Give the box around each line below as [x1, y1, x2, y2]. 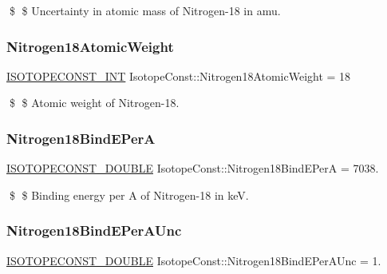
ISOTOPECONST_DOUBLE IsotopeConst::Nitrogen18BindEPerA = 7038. [6, 160, 379, 177]
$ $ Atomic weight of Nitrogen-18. [9, 94, 180, 111]
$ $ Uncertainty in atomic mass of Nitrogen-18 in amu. [9, 2, 281, 18]
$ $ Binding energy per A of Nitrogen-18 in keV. [9, 186, 249, 203]
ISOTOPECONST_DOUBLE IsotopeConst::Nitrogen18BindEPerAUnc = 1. [6, 252, 381, 268]
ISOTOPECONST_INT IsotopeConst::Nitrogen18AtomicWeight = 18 [6, 67, 351, 84]
